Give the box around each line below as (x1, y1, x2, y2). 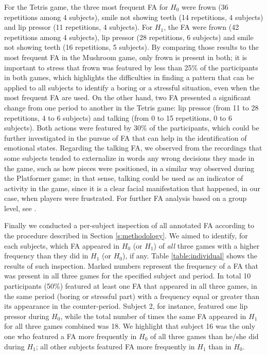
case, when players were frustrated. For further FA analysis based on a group (4, 193, 247, 203)
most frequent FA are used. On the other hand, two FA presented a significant (4, 92, 251, 103)
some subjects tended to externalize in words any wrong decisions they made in (4, 152, 255, 163)
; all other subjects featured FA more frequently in (35, 341, 195, 351)
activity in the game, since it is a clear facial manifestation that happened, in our (4, 182, 261, 193)
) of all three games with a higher (153, 240, 260, 251)
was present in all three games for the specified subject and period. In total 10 (4, 270, 251, 281)
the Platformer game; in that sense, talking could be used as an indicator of (4, 173, 243, 183)
